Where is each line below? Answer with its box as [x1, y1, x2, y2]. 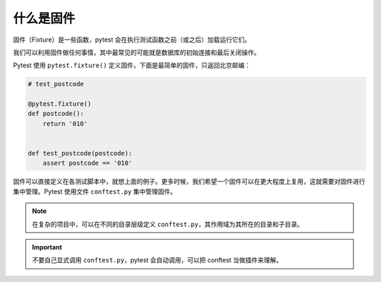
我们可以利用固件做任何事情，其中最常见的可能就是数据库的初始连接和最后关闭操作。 [13, 48, 260, 57]
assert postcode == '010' [42, 159, 133, 168]
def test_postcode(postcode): [28, 149, 133, 158]
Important [32, 242, 63, 251]
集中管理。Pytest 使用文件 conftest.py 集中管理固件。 [13, 187, 177, 196]
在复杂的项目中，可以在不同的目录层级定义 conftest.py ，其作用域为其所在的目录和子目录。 [32, 220, 303, 228]
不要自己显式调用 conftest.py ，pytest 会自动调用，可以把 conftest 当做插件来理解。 [32, 256, 283, 264]
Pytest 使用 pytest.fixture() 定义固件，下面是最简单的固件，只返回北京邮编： [13, 61, 251, 70]
